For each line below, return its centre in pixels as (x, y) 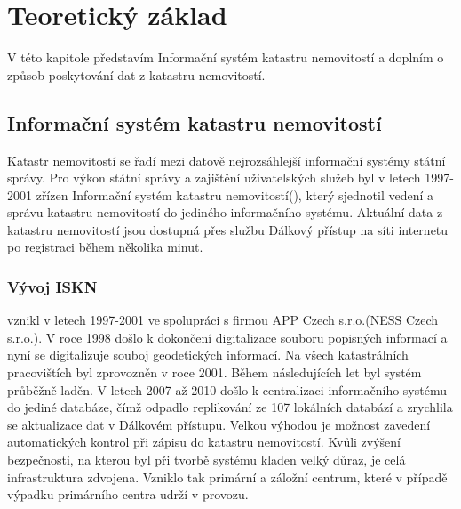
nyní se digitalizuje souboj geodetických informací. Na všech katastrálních (208, 355)
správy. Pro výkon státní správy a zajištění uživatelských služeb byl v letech (214, 178)
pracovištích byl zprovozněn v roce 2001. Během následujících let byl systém (215, 372)
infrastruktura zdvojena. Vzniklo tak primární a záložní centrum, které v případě (227, 477)
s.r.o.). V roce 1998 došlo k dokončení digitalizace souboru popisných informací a (227, 337)
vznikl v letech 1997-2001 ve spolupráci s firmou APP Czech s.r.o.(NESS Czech (223, 320)
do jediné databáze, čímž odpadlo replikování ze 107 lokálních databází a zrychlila (230, 407)
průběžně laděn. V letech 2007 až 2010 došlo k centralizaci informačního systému (227, 389)
